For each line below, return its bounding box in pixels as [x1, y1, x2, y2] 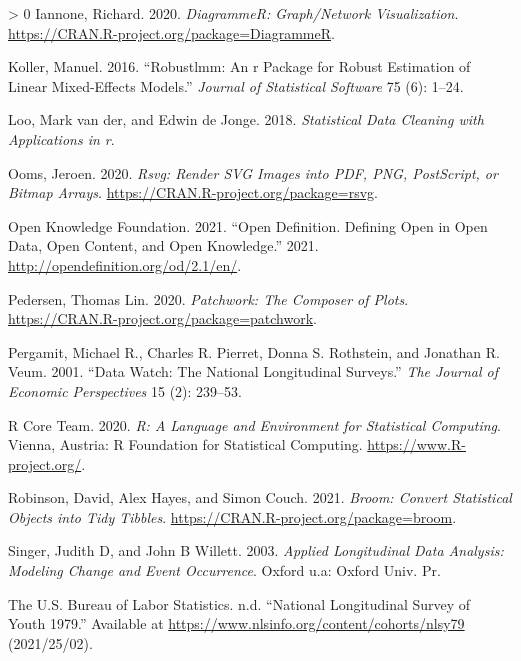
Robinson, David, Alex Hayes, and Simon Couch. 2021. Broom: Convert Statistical [8, 487, 512, 508]
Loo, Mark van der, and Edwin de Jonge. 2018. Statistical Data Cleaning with [8, 109, 484, 130]
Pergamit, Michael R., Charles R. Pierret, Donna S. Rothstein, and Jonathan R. [8, 341, 500, 362]
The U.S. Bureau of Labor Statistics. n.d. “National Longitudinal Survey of [8, 593, 471, 614]
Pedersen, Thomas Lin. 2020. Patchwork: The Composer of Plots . [8, 288, 409, 309]
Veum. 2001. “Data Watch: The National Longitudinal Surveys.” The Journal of [8, 361, 499, 382]
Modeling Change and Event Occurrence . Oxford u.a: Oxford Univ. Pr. [8, 560, 441, 581]
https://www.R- [367, 434, 466, 455]
